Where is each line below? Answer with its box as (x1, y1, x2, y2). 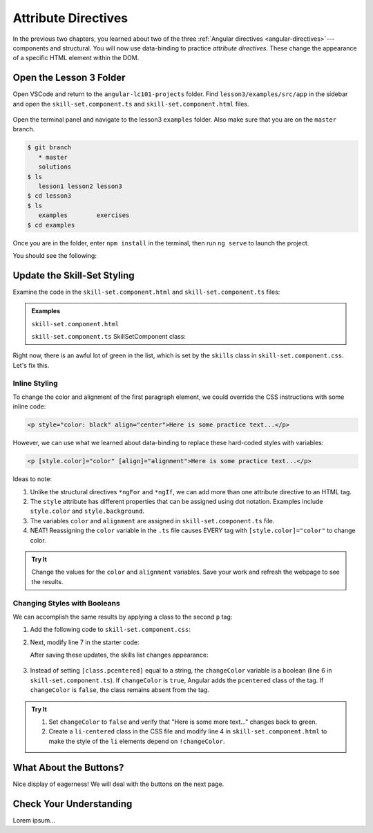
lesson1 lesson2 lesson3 (38, 182, 122, 190)
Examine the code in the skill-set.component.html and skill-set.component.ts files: (12, 288, 280, 296)
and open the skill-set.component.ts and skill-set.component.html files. (12, 100, 249, 108)
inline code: (12, 402, 46, 411)
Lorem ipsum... (12, 816, 55, 824)
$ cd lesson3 (27, 192, 72, 200)
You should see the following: (12, 251, 97, 259)
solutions (38, 163, 72, 171)
